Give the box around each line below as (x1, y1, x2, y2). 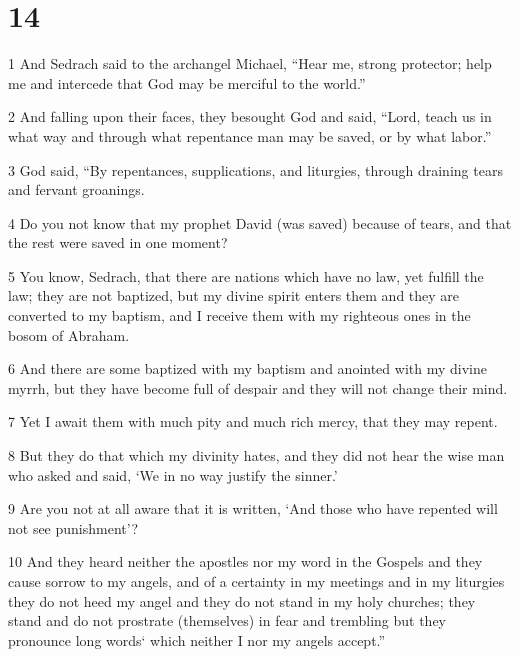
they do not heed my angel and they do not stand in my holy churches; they (8, 590, 476, 611)
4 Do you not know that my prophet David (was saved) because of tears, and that (8, 212, 512, 233)
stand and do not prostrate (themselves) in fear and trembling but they (8, 610, 446, 631)
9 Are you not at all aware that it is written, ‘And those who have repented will (8, 498, 498, 519)
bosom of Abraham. (8, 324, 130, 345)
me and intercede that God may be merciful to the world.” (8, 72, 366, 93)
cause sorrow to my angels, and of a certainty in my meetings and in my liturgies (8, 571, 505, 591)
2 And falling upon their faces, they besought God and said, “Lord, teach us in (8, 106, 492, 127)
